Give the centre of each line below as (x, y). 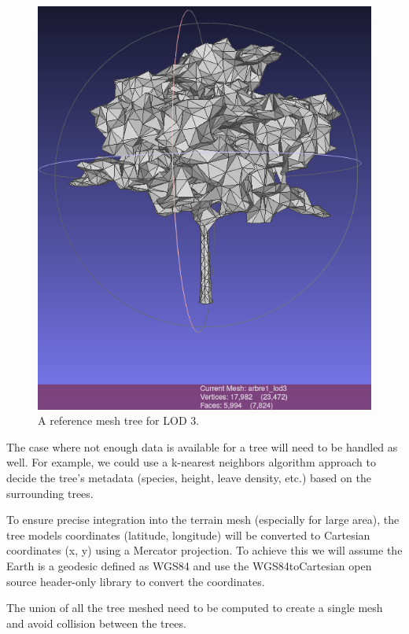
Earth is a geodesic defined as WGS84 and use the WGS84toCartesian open (189, 565)
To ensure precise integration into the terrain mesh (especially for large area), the (203, 520)
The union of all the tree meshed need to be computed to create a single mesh (195, 608)
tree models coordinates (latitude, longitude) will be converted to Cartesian (188, 534)
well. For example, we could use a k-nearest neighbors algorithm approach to (192, 462)
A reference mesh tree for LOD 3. (119, 420)
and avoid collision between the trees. (96, 623)
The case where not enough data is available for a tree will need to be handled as (202, 446)
